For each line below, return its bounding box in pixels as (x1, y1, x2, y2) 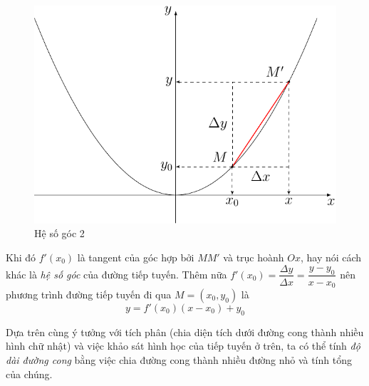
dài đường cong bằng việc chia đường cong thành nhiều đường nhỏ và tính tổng (6, 353, 352, 367)
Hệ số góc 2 (34, 226, 85, 241)
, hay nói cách (300, 249, 362, 264)
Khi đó (6, 249, 36, 264)
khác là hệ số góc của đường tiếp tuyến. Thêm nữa (6, 266, 227, 281)
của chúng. (6, 366, 53, 381)
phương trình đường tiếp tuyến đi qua (6, 287, 172, 302)
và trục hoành (223, 249, 284, 264)
